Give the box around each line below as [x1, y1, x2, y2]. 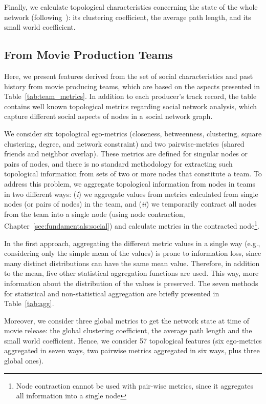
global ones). [4, 355, 44, 366]
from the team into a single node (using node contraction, [4, 208, 185, 219]
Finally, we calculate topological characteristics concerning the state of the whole [4, 2, 258, 12]
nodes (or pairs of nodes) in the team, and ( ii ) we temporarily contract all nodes [4, 198, 257, 209]
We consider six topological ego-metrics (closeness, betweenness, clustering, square [4, 128, 262, 138]
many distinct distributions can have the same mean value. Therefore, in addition [4, 257, 260, 268]
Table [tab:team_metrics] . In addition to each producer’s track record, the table [4, 91, 257, 102]
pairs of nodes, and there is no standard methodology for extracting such [4, 158, 233, 169]
